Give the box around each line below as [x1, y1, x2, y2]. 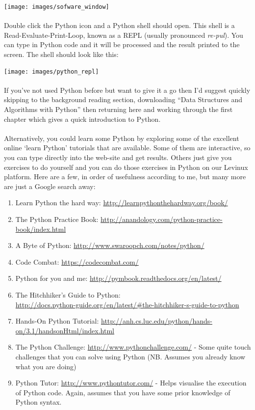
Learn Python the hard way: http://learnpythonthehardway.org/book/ [15, 197, 228, 208]
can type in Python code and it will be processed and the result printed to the [4, 39, 240, 50]
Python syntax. [15, 397, 62, 407]
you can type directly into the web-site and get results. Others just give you [4, 152, 232, 163]
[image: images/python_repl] [4, 68, 99, 75]
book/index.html [15, 223, 66, 234]
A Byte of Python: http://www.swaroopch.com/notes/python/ [15, 240, 204, 250]
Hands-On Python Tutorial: [15, 316, 99, 326]
